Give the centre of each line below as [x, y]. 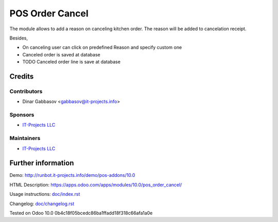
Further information [42, 163]
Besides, [19, 38]
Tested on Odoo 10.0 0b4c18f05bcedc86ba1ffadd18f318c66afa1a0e [81, 213]
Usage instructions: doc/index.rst [45, 194]
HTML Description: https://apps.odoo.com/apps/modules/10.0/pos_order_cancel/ [96, 185]
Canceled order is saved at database [61, 54]
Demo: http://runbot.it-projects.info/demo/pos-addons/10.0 [72, 175]
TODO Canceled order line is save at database [72, 62]
